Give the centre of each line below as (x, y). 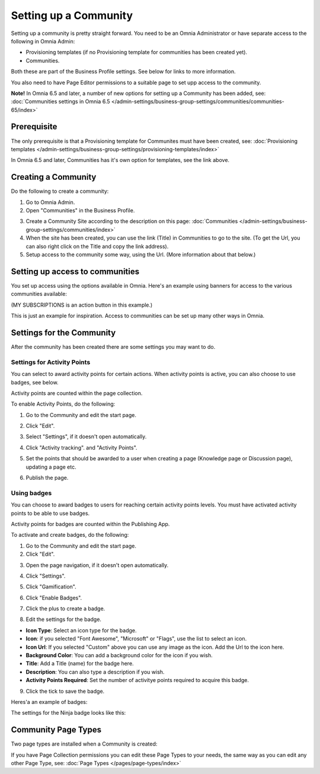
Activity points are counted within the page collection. (77, 393)
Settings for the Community (63, 332)
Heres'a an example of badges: (49, 702)
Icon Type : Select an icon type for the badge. (81, 630)
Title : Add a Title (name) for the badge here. (80, 664)
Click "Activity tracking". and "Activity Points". (81, 447)
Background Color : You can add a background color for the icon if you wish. (119, 655)
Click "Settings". (46, 576)
